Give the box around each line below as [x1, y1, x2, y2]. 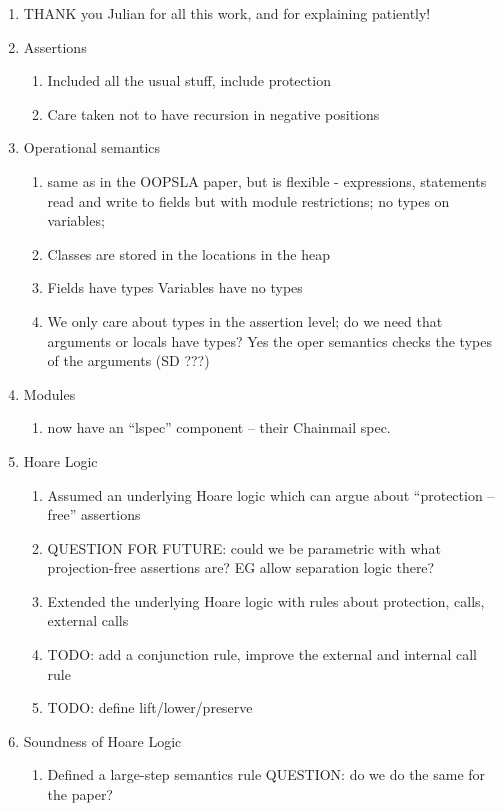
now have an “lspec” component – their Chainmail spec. [47, 417, 391, 438]
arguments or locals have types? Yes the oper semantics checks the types [47, 330, 492, 351]
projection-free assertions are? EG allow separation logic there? [47, 557, 435, 578]
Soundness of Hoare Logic [23, 730, 182, 751]
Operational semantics [23, 137, 161, 158]
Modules [23, 383, 76, 404]
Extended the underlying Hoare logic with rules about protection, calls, [47, 590, 485, 611]
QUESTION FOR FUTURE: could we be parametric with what [47, 537, 441, 558]
